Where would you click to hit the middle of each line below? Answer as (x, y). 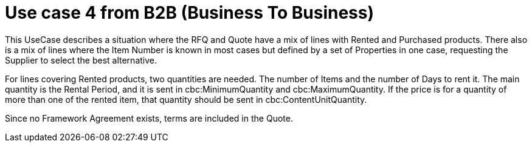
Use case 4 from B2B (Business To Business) (190, 13)
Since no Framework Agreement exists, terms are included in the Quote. (149, 118)
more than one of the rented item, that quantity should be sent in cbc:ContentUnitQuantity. (186, 99)
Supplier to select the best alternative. (81, 60)
